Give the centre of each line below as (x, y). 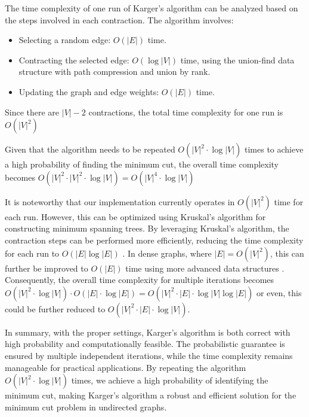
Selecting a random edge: (65, 40)
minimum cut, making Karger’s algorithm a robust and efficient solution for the (151, 395)
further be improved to (47, 268)
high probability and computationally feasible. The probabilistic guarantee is (145, 344)
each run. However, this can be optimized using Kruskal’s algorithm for (135, 216)
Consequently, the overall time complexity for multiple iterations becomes (140, 280)
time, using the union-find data (237, 60)
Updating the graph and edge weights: (89, 91)
